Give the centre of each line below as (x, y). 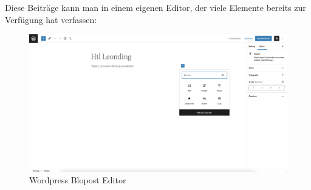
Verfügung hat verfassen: (51, 19)
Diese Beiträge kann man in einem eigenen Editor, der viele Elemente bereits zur (155, 7)
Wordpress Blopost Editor (78, 180)
